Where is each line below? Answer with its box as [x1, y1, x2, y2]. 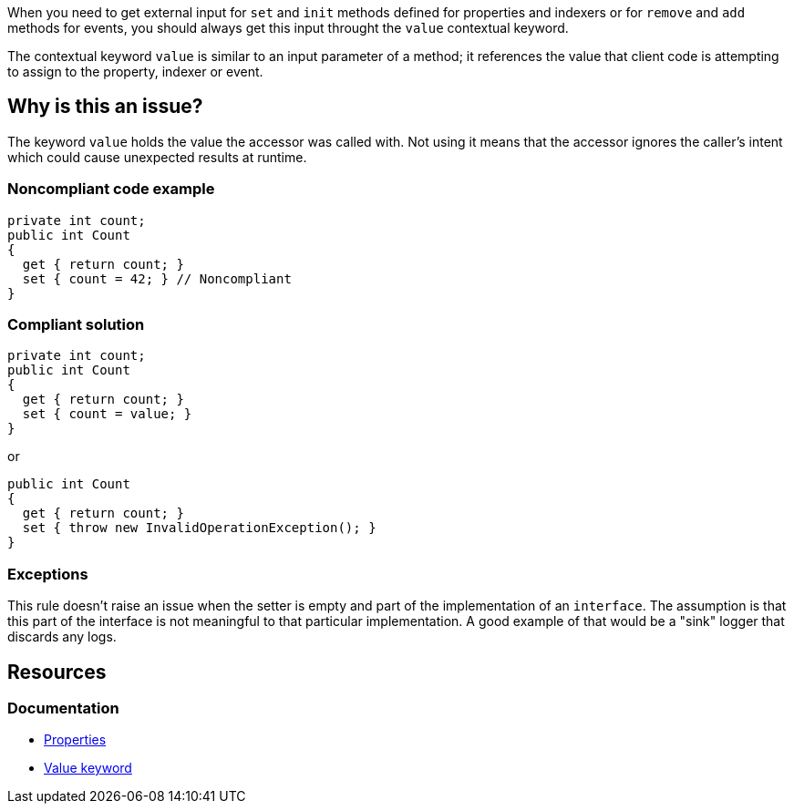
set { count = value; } [22, 406, 192, 422]
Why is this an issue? [7, 95, 203, 118]
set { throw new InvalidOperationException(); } [22, 520, 376, 536]
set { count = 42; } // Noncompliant [22, 271, 292, 286]
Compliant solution [7, 314, 145, 334]
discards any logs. [7, 629, 117, 645]
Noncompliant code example [7, 180, 215, 199]
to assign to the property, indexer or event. [7, 64, 263, 79]
